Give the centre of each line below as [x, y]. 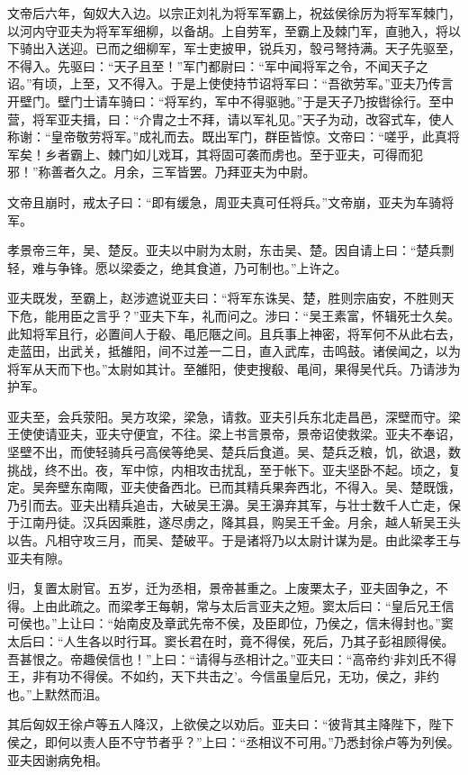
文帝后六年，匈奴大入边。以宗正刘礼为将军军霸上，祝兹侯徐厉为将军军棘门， [234, 13]
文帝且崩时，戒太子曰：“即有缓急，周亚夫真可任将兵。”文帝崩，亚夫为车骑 [225, 201]
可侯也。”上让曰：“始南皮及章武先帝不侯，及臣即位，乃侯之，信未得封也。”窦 [230, 623]
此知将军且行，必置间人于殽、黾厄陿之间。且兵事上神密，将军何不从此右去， [234, 333]
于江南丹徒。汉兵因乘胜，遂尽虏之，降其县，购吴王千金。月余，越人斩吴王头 [234, 522]
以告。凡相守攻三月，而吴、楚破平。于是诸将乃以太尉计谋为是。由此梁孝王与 [234, 540]
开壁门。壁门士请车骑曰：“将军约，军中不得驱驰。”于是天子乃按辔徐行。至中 [231, 100]
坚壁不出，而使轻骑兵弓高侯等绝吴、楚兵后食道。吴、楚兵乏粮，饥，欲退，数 [234, 452]
